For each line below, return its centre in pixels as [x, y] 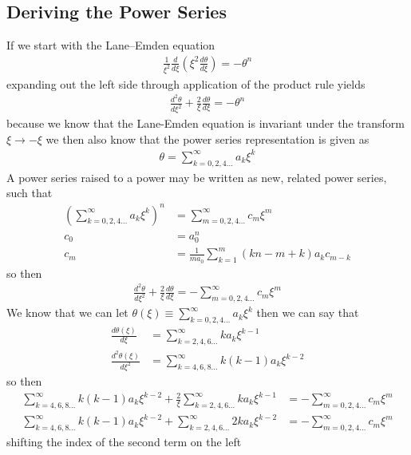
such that [30, 193]
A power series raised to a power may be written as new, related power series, [197, 177]
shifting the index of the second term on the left [124, 442]
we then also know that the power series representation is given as [207, 138]
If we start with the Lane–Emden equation [111, 45]
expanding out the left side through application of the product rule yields [186, 83]
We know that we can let [67, 313]
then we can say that [308, 313]
